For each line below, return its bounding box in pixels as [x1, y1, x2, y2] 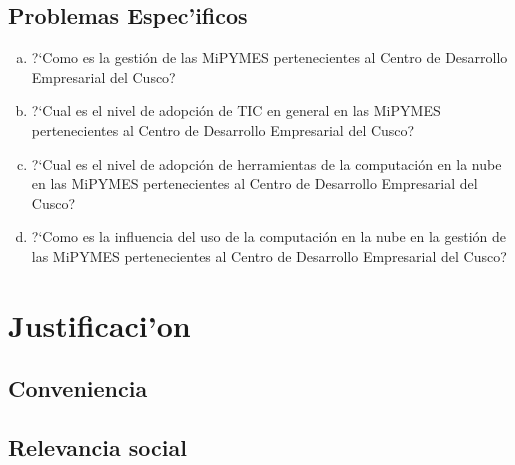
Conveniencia [8, 373, 148, 404]
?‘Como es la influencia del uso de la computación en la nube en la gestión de [31, 226, 507, 247]
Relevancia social [8, 432, 187, 463]
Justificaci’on [8, 304, 191, 345]
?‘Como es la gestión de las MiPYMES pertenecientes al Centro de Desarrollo [31, 47, 508, 68]
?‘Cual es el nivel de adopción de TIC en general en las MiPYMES [31, 100, 441, 121]
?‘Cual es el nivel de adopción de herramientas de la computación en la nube [31, 153, 502, 174]
